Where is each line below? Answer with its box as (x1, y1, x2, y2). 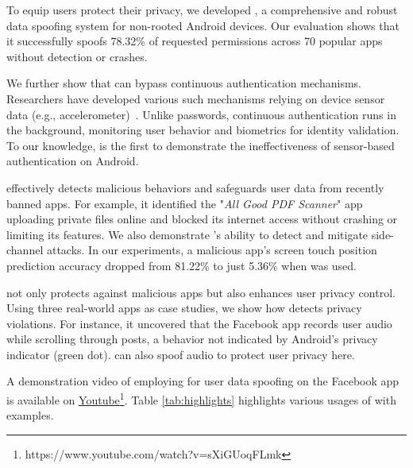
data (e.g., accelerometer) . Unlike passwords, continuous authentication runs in (6, 106, 396, 122)
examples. (6, 407, 54, 424)
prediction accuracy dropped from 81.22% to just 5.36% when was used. (6, 257, 357, 273)
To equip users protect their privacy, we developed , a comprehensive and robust (6, 2, 398, 17)
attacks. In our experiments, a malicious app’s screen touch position (46, 242, 377, 258)
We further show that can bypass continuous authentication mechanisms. (6, 75, 361, 91)
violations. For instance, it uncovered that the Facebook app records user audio (6, 315, 392, 331)
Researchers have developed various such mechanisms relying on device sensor (6, 90, 385, 106)
